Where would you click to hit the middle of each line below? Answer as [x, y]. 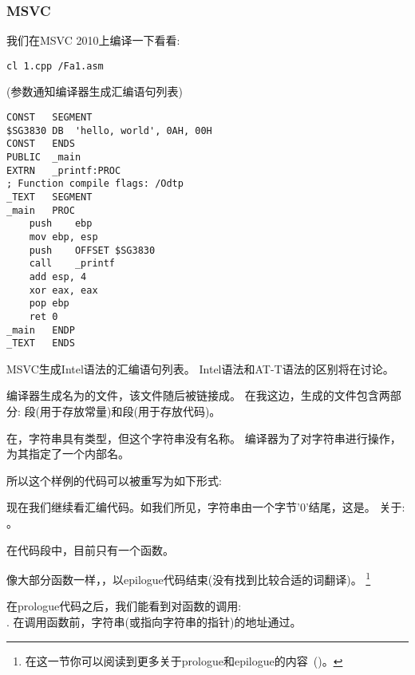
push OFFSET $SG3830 [92, 250]
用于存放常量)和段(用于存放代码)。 [130, 411]
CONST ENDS [41, 144]
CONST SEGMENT [49, 118]
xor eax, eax [63, 290]
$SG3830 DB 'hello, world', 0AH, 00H [109, 130]
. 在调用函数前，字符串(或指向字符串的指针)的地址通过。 [154, 622]
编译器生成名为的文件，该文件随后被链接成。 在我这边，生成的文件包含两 [198, 395]
